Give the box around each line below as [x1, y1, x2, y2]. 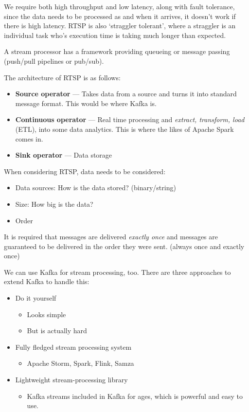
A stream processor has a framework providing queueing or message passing [4, 46, 230, 56]
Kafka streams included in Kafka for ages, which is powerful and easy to [27, 391, 243, 401]
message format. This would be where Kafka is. [15, 98, 157, 108]
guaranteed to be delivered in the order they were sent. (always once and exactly [4, 241, 245, 251]
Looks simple [27, 309, 66, 319]
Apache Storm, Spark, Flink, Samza [27, 358, 134, 368]
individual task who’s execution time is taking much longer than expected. [4, 30, 226, 40]
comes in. [15, 133, 43, 143]
